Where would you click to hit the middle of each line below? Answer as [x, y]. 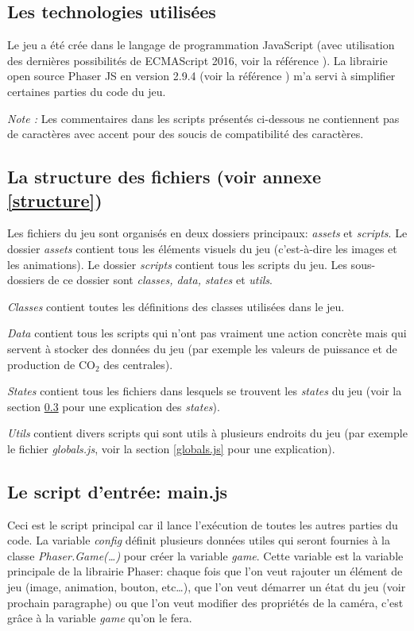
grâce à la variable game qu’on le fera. [100, 618]
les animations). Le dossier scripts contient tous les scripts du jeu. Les [177, 264]
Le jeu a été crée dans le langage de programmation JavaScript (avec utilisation [201, 45]
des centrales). [138, 364]
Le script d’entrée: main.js [118, 491]
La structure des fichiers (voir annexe [164, 177]
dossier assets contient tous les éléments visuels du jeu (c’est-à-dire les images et [202, 248]
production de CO [51, 364]
